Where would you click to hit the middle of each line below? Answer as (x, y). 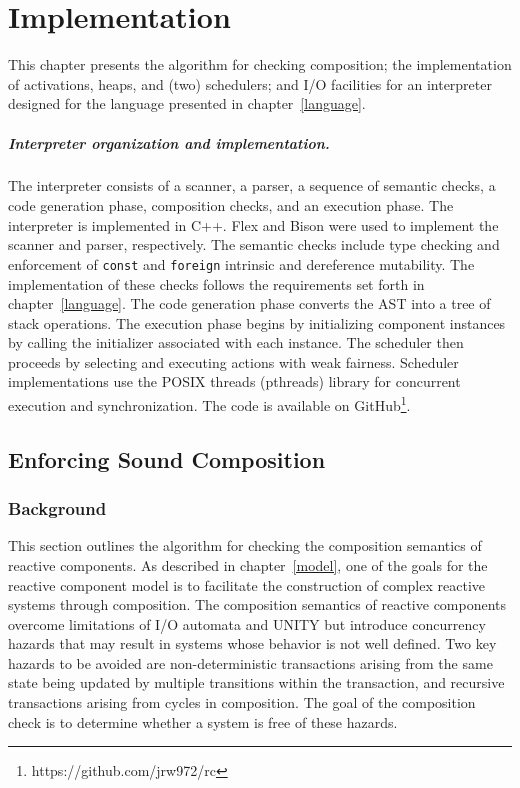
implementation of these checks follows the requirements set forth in (216, 283)
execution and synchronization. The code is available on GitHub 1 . (209, 403)
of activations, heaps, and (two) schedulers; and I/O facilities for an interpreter (250, 83)
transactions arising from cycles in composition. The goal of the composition (242, 702)
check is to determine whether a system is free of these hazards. (203, 721)
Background (57, 508)
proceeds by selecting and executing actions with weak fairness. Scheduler (233, 361)
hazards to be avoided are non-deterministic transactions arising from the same (250, 662)
